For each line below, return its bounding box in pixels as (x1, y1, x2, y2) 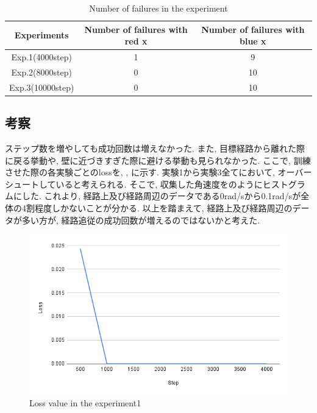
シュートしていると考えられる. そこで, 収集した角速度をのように (5, 177, 263, 190)
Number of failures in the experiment (89, 2, 228, 14)
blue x (240, 35, 266, 48)
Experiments (14, 29, 69, 41)
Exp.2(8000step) (11, 65, 72, 78)
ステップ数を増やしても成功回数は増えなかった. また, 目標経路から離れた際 (5, 142, 305, 155)
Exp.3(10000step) (9, 80, 74, 93)
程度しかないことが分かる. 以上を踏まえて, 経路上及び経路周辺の (34, 201, 293, 214)
